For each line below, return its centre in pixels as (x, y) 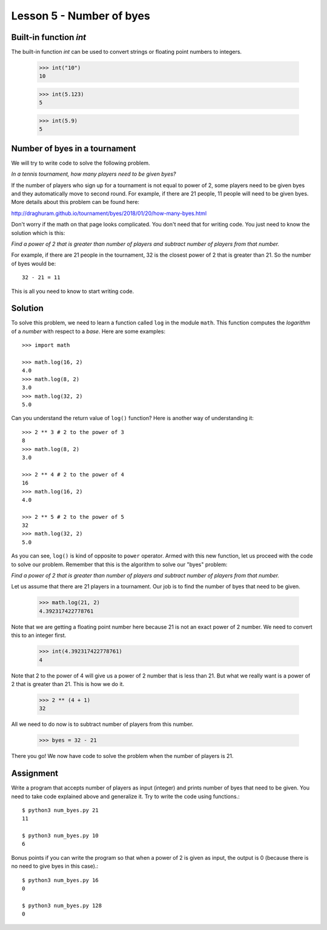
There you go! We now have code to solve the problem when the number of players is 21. (122, 756)
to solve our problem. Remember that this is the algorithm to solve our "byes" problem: (119, 564)
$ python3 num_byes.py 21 (61, 810)
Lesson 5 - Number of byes (81, 16)
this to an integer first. (39, 635)
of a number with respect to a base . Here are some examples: (88, 331)
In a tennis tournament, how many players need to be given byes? (94, 174)
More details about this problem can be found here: (75, 202)
